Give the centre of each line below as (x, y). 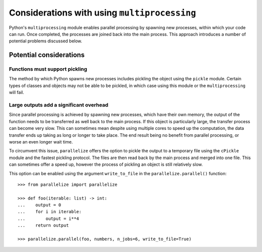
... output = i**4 (49, 218)
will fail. (16, 92)
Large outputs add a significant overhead (59, 105)
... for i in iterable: (50, 212)
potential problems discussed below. (46, 41)
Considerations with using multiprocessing (103, 13)
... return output (43, 225)
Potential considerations (47, 55)
